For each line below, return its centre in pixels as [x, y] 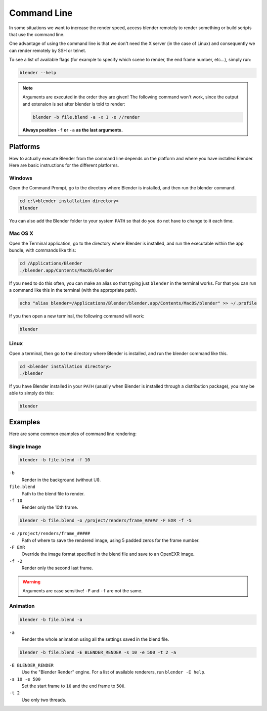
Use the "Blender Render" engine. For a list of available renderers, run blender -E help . [113, 672]
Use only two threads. [44, 700]
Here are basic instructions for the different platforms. [64, 165]
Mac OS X [21, 233]
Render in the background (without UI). [61, 480]
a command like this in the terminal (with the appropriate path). [73, 290]
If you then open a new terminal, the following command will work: [77, 316]
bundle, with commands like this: [43, 250]
